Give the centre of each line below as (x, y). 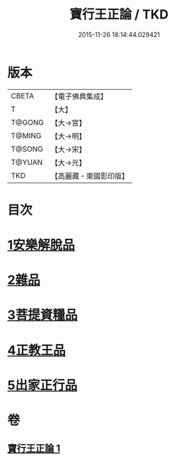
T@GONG (27, 123)
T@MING (26, 135)
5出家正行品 (43, 385)
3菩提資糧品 (43, 315)
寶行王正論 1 (34, 449)
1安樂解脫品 (41, 245)
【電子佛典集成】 (79, 96)
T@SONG (27, 149)
